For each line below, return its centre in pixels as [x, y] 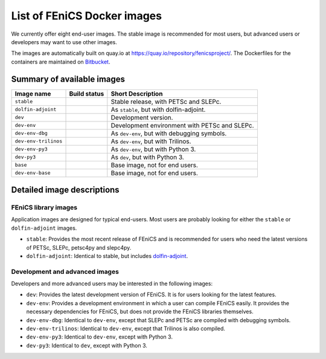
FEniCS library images [44, 207]
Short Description [137, 94]
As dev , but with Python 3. [147, 157]
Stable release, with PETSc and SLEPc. [166, 102]
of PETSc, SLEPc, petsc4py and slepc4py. [79, 247]
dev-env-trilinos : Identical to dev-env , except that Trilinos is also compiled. [126, 329]
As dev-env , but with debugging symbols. [169, 133]
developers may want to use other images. [64, 42]
